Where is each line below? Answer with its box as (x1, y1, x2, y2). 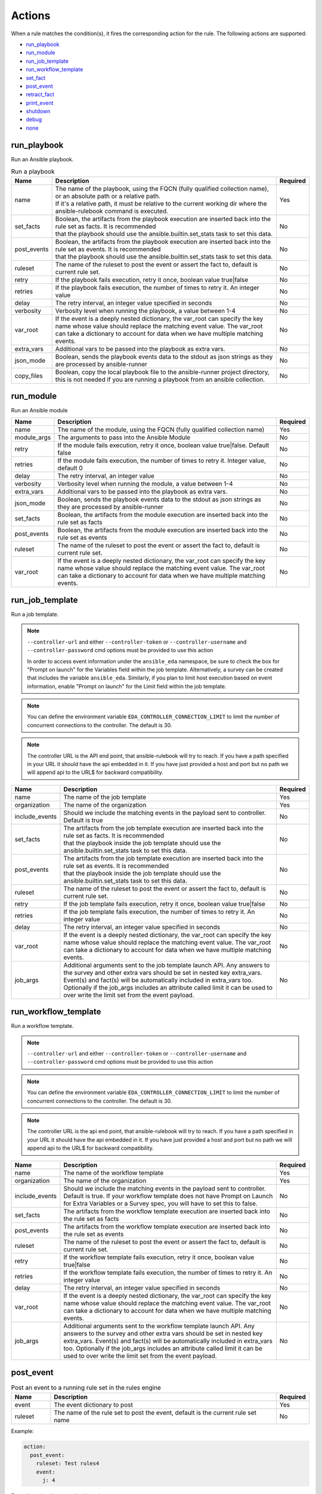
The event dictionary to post (54, 1400, 134, 1409)
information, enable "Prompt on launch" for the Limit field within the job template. (27, 682, 227, 690)
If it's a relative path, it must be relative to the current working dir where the (55, 199, 268, 207)
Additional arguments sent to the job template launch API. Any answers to (63, 961, 270, 969)
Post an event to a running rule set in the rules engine (11, 1383, 161, 1392)
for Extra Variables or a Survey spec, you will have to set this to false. (63, 1199, 258, 1207)
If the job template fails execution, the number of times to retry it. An (63, 907, 255, 916)
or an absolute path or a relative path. (55, 192, 161, 200)
